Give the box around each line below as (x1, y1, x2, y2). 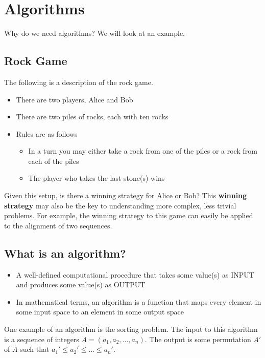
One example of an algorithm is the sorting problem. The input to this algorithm (4, 324, 258, 334)
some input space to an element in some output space (16, 306, 184, 317)
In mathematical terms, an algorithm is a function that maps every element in (16, 296, 261, 307)
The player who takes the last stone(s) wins (28, 173, 165, 183)
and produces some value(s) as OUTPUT (16, 279, 146, 290)
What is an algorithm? (4, 245, 126, 261)
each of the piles (28, 155, 79, 166)
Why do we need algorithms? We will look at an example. (4, 28, 185, 38)
